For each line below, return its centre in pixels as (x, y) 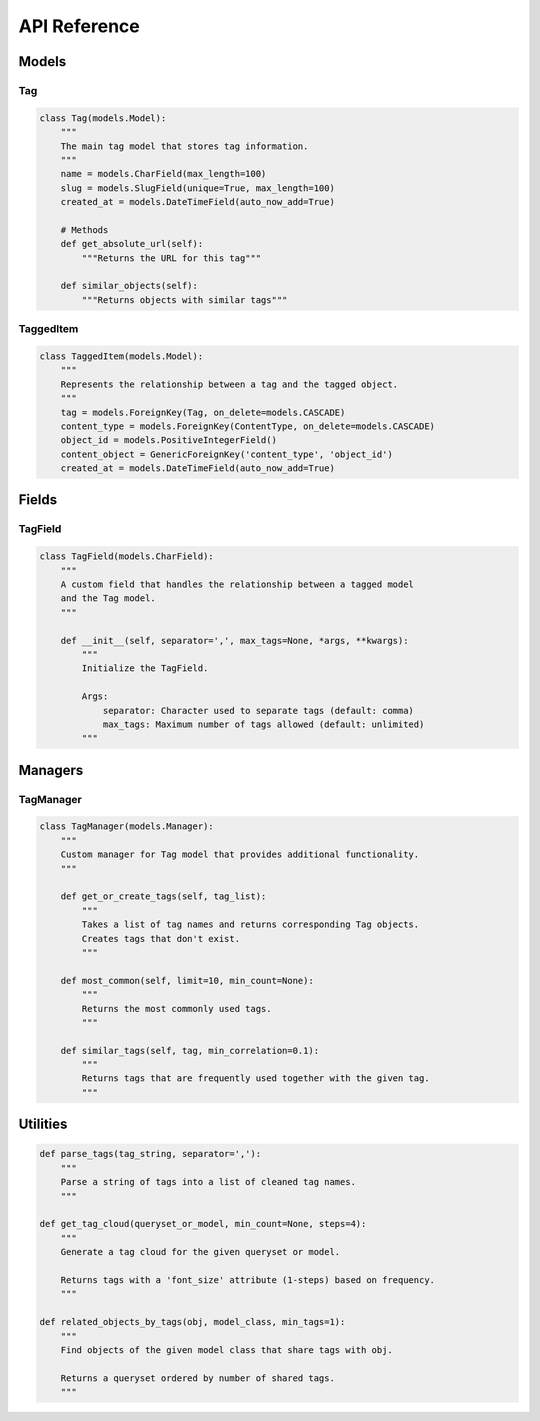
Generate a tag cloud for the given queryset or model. (200, 1252)
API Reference (79, 26)
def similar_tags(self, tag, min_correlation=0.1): (190, 1050)
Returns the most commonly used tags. (176, 1008)
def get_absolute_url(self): (132, 244)
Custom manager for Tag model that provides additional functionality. (240, 854)
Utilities (43, 1124)
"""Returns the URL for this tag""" (171, 258)
